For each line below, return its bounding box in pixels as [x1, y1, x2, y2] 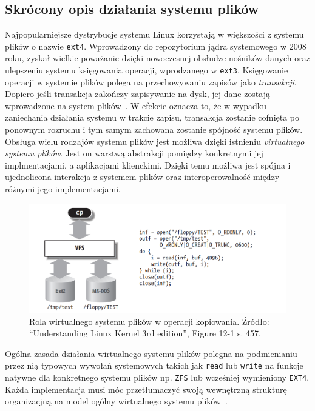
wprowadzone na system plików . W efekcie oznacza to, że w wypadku [5, 99, 267, 112]
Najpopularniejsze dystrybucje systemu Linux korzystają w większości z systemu [5, 28, 304, 41]
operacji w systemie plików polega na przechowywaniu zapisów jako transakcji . [5, 75, 297, 88]
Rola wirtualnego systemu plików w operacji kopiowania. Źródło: [29, 315, 269, 327]
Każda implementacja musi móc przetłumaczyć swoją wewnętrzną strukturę [5, 383, 287, 395]
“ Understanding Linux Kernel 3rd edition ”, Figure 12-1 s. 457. [29, 327, 261, 339]
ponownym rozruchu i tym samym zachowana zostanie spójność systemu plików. [5, 123, 303, 136]
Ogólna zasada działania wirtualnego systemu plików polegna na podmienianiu [5, 347, 297, 359]
